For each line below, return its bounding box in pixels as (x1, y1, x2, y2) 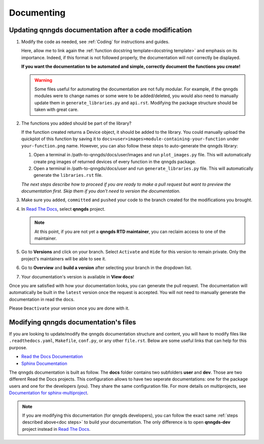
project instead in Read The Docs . (22, 426, 90, 432)
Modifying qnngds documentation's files (9, 318, 136, 326)
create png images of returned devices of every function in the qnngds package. (33, 159, 197, 165)
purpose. (9, 344, 27, 350)
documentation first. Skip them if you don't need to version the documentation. (21, 188, 181, 194)
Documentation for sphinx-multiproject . (9, 390, 88, 396)
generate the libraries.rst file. (33, 172, 103, 178)
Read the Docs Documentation (21, 354, 83, 359)
